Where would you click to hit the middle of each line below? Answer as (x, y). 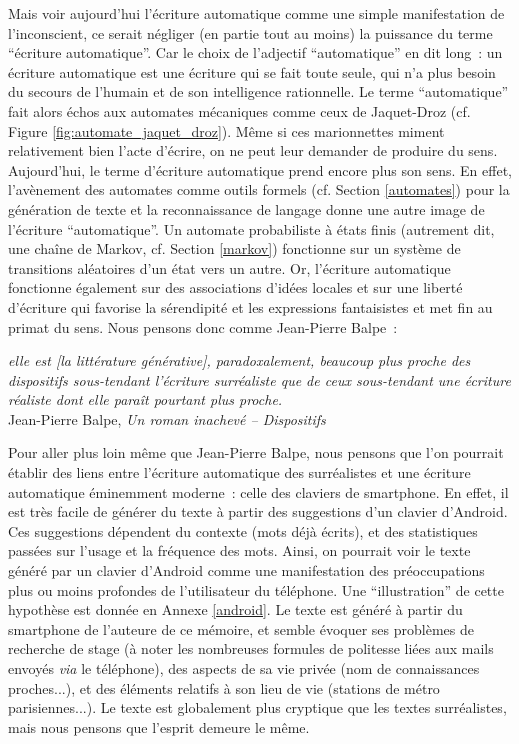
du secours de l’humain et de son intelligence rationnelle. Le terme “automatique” (258, 91)
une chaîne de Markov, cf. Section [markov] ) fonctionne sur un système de (234, 248)
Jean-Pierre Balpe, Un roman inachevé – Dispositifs (167, 418)
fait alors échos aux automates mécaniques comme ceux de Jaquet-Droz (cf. (239, 110)
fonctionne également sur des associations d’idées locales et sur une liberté (235, 287)
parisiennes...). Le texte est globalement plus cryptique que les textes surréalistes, (257, 707)
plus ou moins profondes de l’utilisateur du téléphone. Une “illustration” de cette (256, 589)
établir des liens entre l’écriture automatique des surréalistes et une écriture (239, 472)
